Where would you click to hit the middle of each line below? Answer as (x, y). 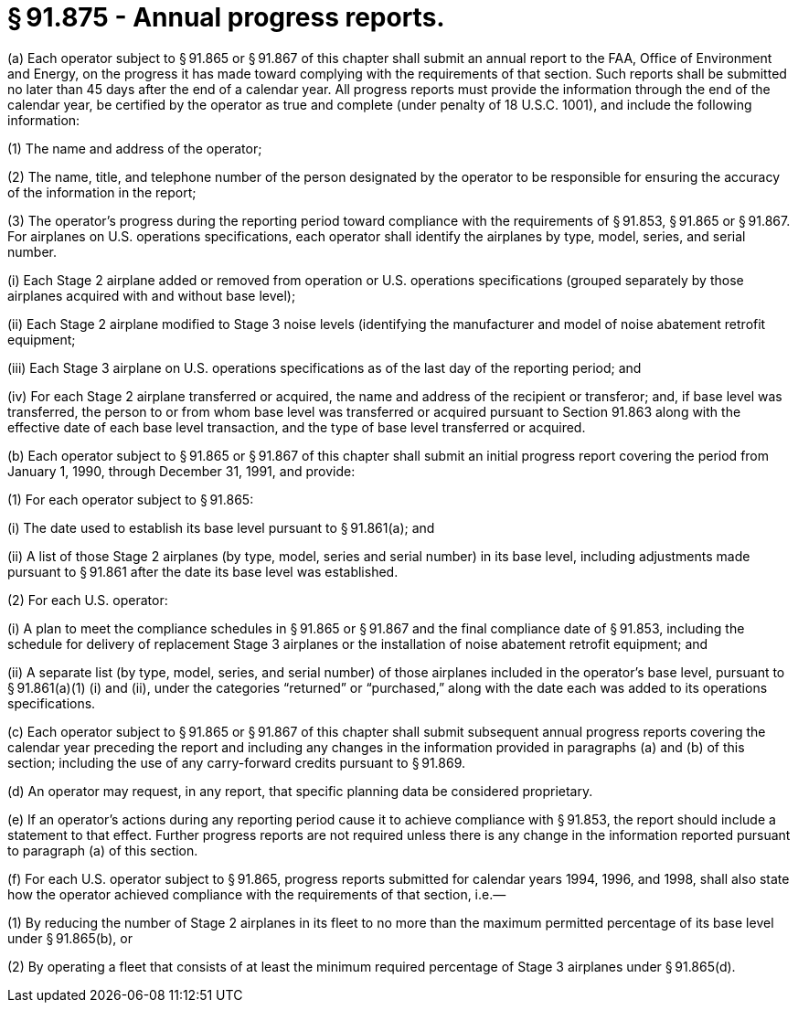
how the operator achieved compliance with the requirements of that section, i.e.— (257, 894)
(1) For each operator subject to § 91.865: (131, 499)
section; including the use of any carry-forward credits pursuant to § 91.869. (236, 762)
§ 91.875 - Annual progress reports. (226, 17)
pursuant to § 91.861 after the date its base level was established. (203, 571)
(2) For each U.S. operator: (88, 600)
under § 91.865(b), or (70, 938)
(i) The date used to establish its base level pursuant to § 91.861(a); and (221, 527)
